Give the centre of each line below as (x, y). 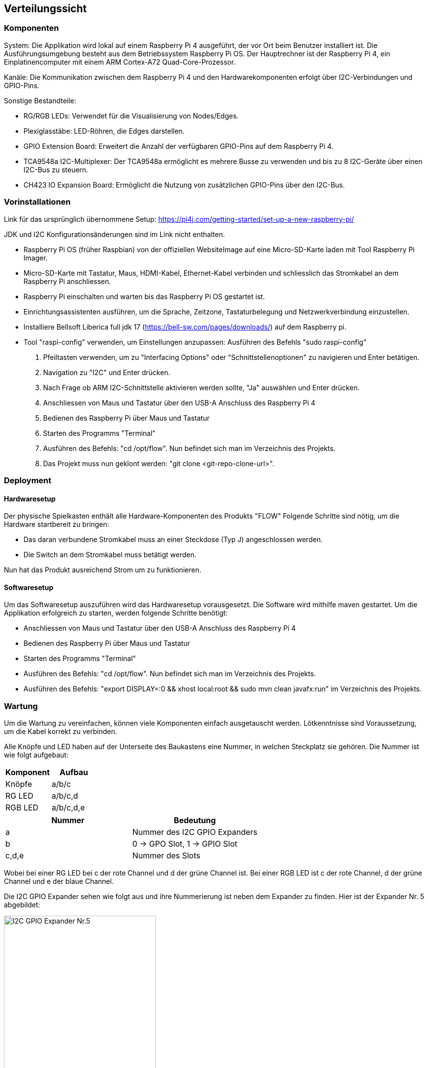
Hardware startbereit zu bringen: (57, 524)
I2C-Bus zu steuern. (56, 169)
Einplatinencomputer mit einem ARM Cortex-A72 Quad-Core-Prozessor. (120, 62)
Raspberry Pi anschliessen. (67, 281)
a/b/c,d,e (68, 808)
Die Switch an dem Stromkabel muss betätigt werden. (110, 555)
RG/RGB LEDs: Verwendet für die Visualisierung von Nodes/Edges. (131, 116)
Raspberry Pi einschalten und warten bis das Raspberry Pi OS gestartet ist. (144, 296)
